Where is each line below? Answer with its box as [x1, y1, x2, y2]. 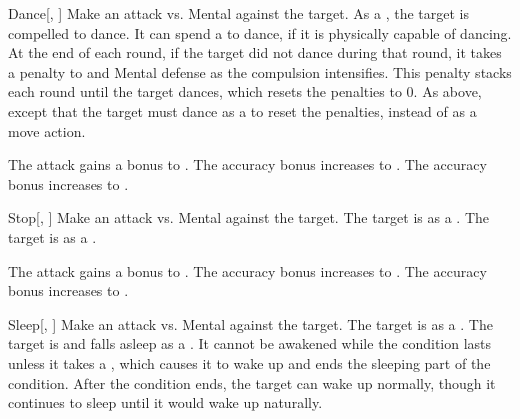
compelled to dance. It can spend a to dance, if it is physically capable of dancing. [8, 22, 512, 43]
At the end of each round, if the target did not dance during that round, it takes [8, 42, 502, 63]
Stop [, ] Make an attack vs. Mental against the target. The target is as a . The [8, 207, 490, 228]
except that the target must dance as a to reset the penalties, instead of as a [8, 100, 477, 121]
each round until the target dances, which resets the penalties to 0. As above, [8, 81, 482, 102]
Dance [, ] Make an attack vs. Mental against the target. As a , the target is [8, 3, 469, 23]
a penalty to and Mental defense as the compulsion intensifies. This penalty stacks [8, 61, 512, 82]
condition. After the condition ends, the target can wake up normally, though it [8, 372, 496, 393]
